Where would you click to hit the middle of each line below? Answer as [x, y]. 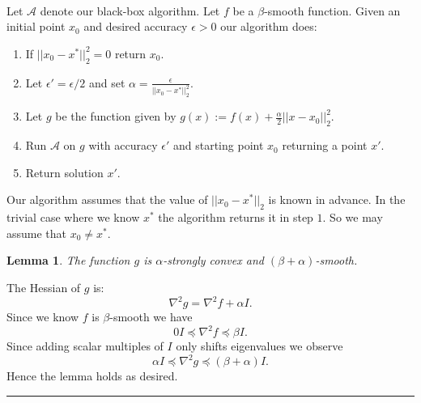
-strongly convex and [213, 260]
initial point [36, 26]
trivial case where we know [73, 217]
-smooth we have [151, 317]
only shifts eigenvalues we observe [259, 346]
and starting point [218, 145]
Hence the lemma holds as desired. [92, 376]
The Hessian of [44, 287]
